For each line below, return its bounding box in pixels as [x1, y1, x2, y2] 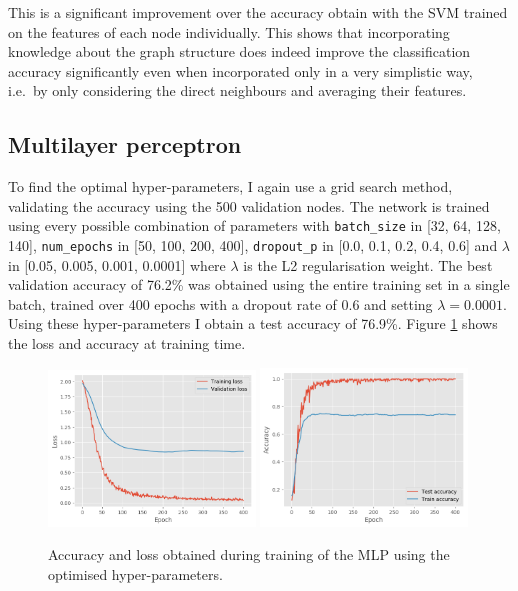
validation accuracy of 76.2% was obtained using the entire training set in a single [8, 274, 510, 295]
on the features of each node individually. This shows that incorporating [8, 21, 450, 42]
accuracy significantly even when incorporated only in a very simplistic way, [8, 60, 473, 81]
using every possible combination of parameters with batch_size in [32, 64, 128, [8, 215, 501, 236]
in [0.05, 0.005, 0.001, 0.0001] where [8, 254, 226, 275]
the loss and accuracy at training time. [8, 333, 246, 354]
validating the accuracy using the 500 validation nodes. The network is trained [8, 195, 490, 216]
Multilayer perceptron [8, 129, 242, 160]
